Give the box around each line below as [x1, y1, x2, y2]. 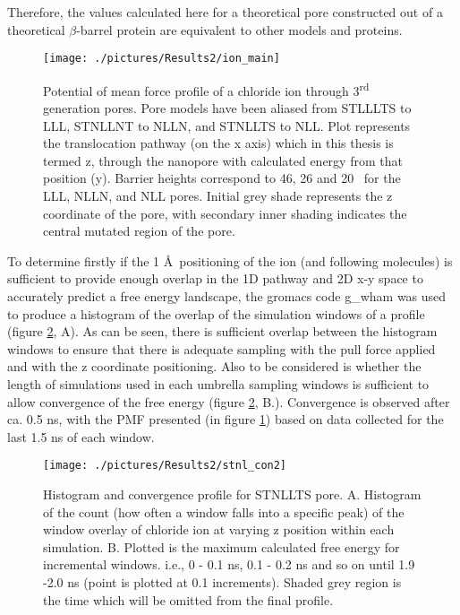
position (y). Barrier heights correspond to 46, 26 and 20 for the [43, 169, 401, 187]
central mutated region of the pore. [43, 221, 235, 240]
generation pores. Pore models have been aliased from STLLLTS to [43, 99, 412, 117]
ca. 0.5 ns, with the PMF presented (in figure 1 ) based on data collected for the [7, 410, 444, 429]
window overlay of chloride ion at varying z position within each [43, 520, 395, 539]
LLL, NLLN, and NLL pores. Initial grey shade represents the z [43, 186, 393, 205]
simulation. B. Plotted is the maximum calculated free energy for [43, 537, 400, 556]
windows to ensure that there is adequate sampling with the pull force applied [7, 339, 436, 358]
